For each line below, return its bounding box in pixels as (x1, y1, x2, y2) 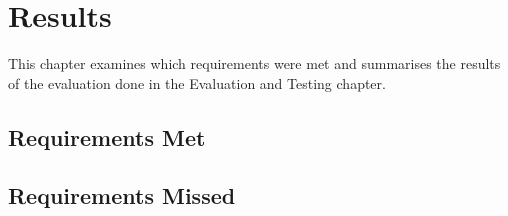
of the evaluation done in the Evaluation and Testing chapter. (8, 72, 386, 93)
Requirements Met (8, 121, 206, 152)
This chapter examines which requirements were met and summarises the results (8, 53, 501, 74)
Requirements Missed (8, 180, 236, 211)
